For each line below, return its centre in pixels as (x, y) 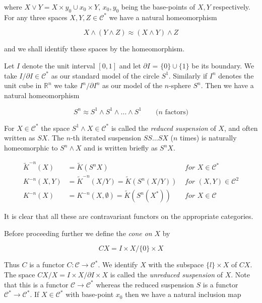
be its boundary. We (223, 65)
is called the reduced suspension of (163, 128)
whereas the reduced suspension (145, 284)
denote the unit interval (58, 65)
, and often (241, 128)
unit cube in (23, 85)
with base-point (90, 294)
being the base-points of (158, 7)
